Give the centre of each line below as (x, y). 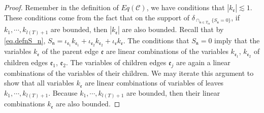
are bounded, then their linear (173, 92)
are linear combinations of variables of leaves (154, 83)
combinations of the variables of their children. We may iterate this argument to (129, 73)
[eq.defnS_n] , (25, 40)
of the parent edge (70, 51)
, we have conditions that (186, 7)
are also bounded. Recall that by (173, 29)
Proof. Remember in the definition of (61, 7)
